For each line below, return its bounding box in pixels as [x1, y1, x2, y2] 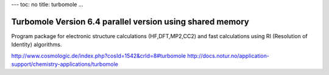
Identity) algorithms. [11, 41, 62, 48]
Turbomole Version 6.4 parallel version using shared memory [11, 16, 249, 27]
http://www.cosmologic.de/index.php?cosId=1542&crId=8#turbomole [11, 52, 186, 59]
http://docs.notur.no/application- [186, 52, 269, 59]
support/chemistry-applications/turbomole [11, 60, 119, 68]
